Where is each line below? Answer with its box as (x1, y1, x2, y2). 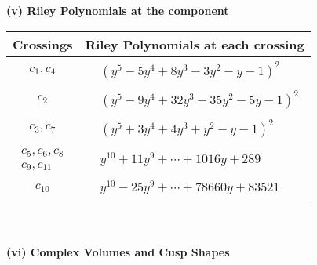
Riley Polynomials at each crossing (85, 34, 304, 53)
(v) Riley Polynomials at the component (6, 2, 229, 18)
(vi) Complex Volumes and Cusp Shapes (6, 243, 230, 260)
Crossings (13, 34, 73, 53)
